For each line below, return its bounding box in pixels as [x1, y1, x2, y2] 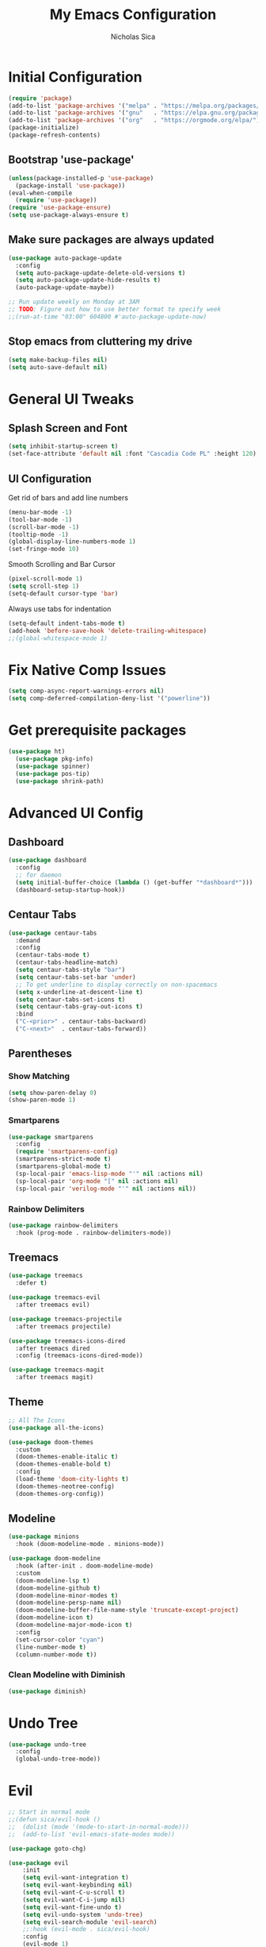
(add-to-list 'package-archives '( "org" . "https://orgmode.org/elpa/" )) [8, 117, 264, 125]
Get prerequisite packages [8, 721, 187, 739]
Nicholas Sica [110, 32, 156, 41]
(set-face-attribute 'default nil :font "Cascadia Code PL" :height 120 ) [8, 450, 257, 458]
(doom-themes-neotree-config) [15, 1482, 115, 1490]
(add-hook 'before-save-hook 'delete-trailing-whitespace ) [8, 627, 207, 634]
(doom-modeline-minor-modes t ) [15, 1591, 119, 1599]
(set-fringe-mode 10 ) [8, 546, 80, 553]
